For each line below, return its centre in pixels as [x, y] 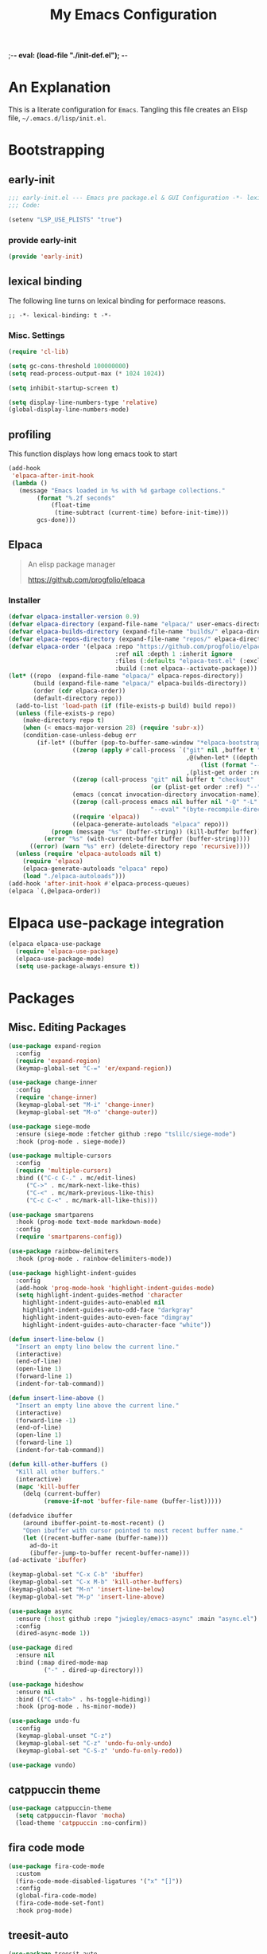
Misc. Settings [37, 335]
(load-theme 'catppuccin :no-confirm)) [81, 1823]
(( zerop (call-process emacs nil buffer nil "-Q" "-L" [165, 802]
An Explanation [60, 87]
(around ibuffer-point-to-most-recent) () [94, 1524]
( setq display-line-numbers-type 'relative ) [83, 402]
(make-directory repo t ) [64, 720]
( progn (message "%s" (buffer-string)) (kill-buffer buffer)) [156, 832]
